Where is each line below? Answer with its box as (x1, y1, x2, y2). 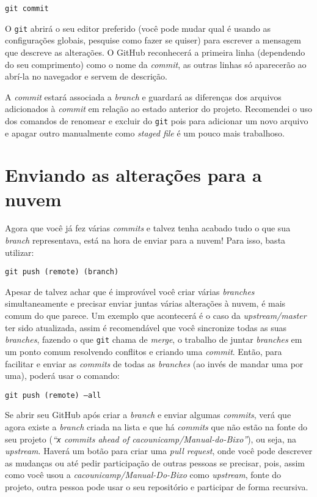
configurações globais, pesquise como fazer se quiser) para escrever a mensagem (5, 34, 301, 47)
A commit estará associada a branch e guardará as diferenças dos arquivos (5, 90, 282, 103)
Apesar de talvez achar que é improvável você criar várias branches (5, 285, 255, 297)
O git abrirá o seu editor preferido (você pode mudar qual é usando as (5, 21, 271, 34)
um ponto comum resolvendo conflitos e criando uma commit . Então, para (5, 345, 282, 357)
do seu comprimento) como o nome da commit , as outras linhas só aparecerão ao (5, 58, 307, 70)
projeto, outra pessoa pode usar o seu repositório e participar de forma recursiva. (5, 480, 308, 493)
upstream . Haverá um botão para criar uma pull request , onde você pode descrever (5, 444, 313, 457)
